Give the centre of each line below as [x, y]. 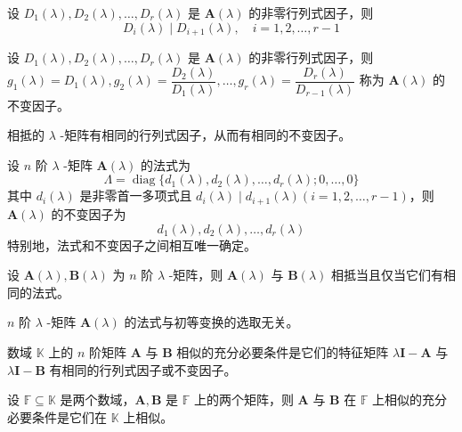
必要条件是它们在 [57, 416]
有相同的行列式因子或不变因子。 [143, 369]
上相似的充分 [410, 399]
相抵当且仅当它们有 [387, 275]
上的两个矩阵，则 [243, 399]
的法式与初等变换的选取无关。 [211, 322]
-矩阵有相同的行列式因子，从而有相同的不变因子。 [206, 135]
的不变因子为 [89, 213]
